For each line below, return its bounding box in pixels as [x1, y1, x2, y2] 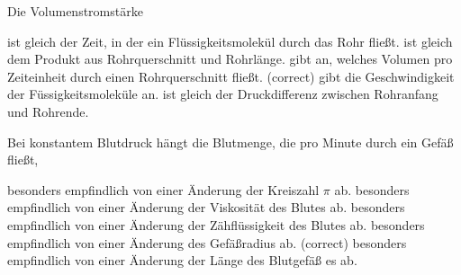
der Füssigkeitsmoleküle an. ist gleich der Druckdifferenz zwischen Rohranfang [7, 84, 438, 103]
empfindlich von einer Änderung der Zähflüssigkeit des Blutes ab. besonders [7, 215, 425, 234]
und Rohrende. [7, 102, 89, 120]
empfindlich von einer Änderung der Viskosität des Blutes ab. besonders [7, 198, 405, 217]
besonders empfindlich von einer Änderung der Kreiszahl [7, 180, 320, 199]
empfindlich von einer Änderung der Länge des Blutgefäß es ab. [7, 251, 357, 270]
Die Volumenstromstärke [7, 2, 143, 20]
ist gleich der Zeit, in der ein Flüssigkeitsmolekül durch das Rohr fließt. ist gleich [7, 31, 453, 50]
